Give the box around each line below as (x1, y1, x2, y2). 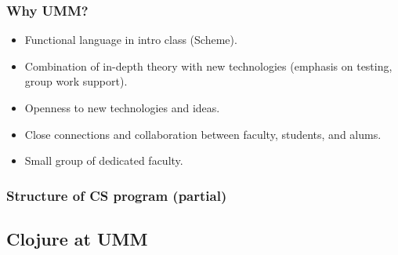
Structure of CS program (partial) (6, 185, 227, 205)
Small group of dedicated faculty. (24, 152, 183, 169)
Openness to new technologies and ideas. (24, 100, 220, 115)
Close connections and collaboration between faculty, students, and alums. (24, 126, 382, 142)
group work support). (24, 73, 128, 89)
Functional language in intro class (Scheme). (24, 31, 237, 48)
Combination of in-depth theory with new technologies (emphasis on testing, (24, 57, 393, 74)
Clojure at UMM (6, 227, 148, 251)
